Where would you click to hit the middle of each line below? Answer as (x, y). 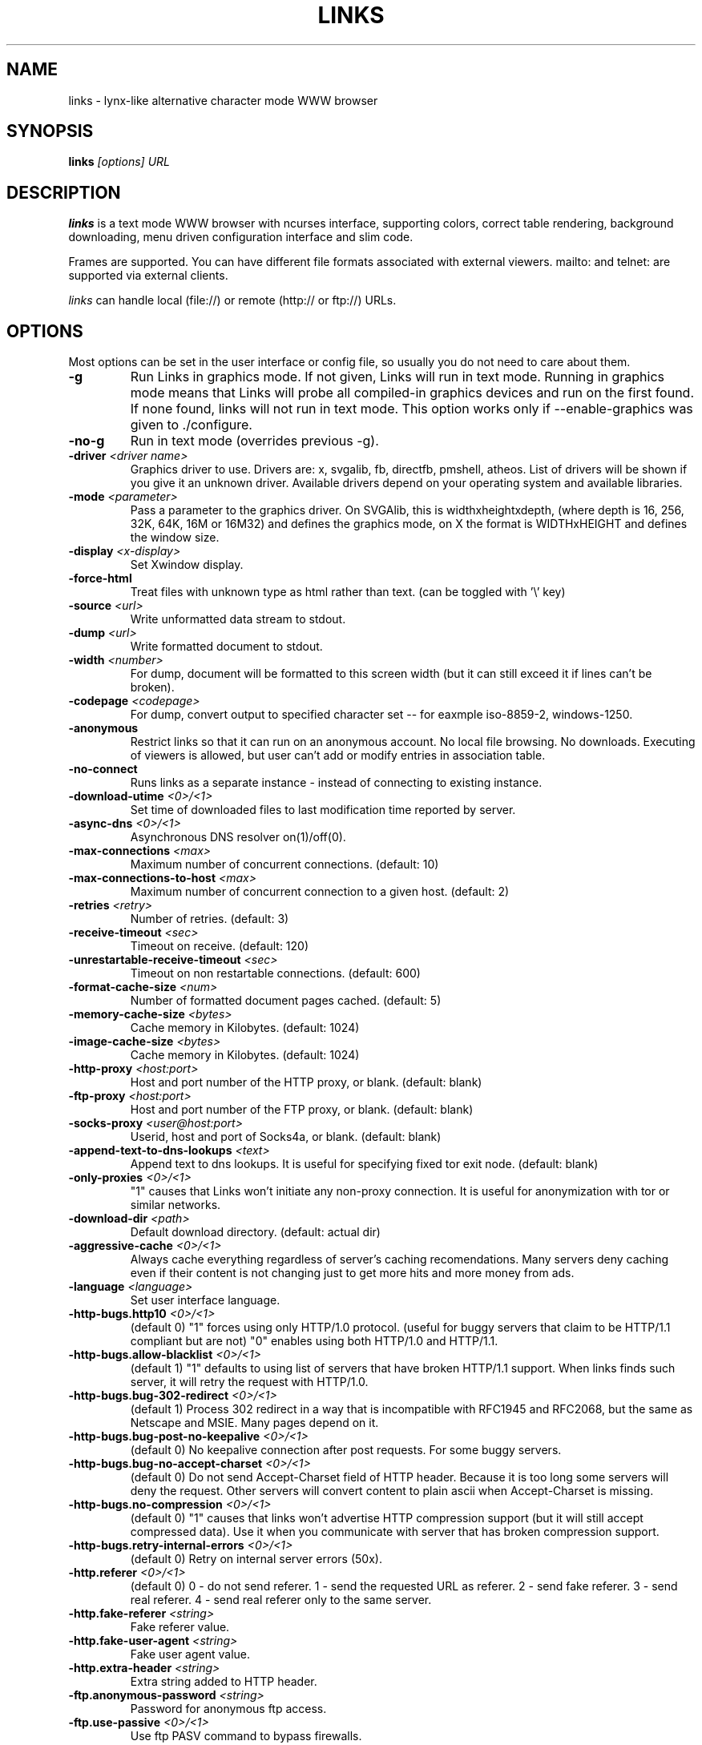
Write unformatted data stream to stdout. (238, 619)
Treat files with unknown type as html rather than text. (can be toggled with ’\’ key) (348, 592)
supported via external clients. (148, 276)
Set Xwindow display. (187, 565)
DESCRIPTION (64, 192)
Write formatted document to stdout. (226, 647)
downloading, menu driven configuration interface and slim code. (241, 237)
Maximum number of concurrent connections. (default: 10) (284, 864)
